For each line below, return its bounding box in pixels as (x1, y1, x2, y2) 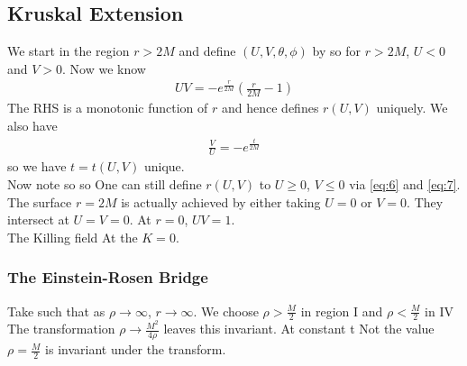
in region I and (300, 301, 383, 320)
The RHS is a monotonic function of (7, 98, 208, 117)
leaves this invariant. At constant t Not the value (163, 319, 435, 338)
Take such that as (7, 301, 105, 320)
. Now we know (62, 59, 146, 78)
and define (179, 41, 236, 60)
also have (7, 115, 58, 134)
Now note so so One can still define (7, 174, 202, 193)
